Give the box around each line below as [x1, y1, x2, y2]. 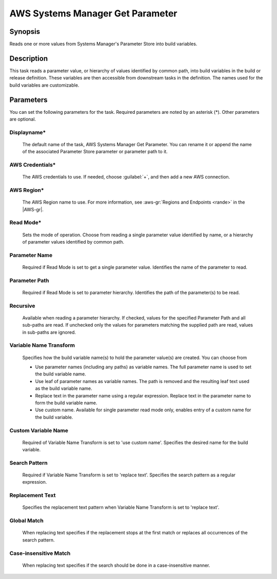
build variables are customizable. [9, 82, 80, 88]
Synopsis [9, 27, 41, 36]
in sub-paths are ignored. [22, 329, 76, 335]
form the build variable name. [35, 400, 97, 406]
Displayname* [9, 129, 46, 136]
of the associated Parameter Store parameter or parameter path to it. [22, 149, 168, 155]
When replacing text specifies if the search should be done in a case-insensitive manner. [22, 562, 210, 568]
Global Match [9, 517, 44, 524]
